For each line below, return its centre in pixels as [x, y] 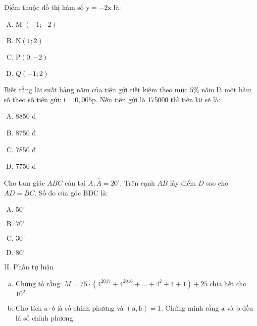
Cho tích [29, 308]
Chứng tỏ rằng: [39, 283]
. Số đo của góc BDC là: [71, 192]
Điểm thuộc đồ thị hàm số [44, 7]
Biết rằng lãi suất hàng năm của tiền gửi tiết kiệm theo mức [96, 90]
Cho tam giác [25, 182]
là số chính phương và [90, 308]
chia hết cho [228, 283]
